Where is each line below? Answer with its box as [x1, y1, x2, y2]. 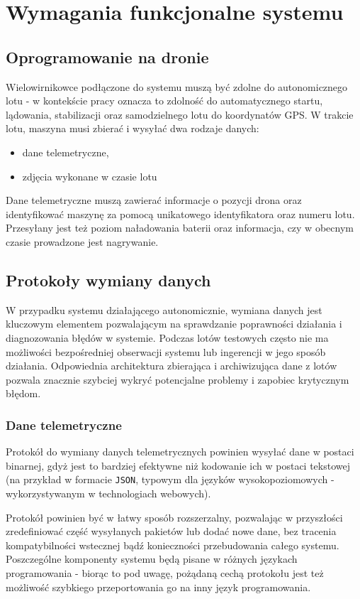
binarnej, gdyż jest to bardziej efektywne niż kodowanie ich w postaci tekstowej [6, 458, 351, 473]
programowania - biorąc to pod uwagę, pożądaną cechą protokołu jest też [6, 565, 324, 580]
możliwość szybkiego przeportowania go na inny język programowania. [6, 579, 311, 594]
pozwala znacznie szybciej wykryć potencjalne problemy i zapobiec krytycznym [6, 372, 349, 387]
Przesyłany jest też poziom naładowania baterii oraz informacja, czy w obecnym [6, 220, 354, 235]
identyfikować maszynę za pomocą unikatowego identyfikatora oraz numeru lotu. [6, 206, 355, 221]
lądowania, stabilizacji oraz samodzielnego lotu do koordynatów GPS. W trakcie [6, 107, 354, 122]
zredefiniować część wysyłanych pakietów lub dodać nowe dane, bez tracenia [6, 524, 337, 539]
